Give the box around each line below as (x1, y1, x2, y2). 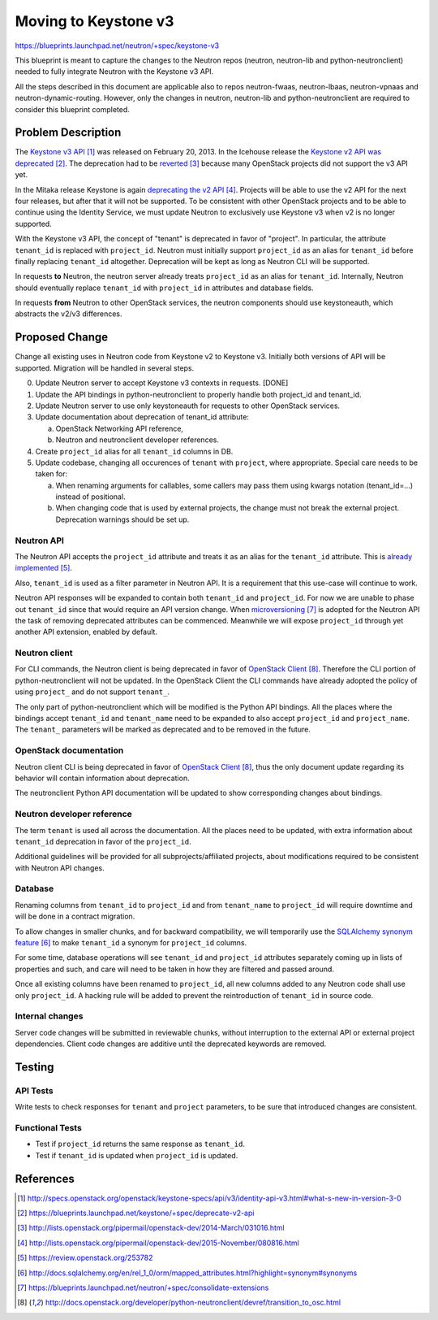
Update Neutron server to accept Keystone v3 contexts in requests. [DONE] (35, 378, 289, 388)
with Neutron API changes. (15, 862, 105, 873)
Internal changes (15, 1010, 84, 1022)
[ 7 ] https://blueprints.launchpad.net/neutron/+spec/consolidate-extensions (17, 1283, 269, 1292)
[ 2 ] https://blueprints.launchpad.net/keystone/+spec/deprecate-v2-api (17, 1208, 255, 1218)
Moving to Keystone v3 (15, 12, 174, 30)
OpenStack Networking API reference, (55, 423, 184, 433)
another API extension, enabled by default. (15, 627, 158, 637)
